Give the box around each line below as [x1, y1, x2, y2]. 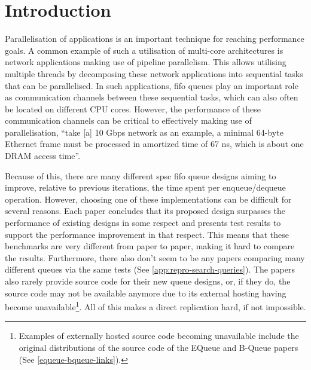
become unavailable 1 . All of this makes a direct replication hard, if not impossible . [5, 299, 306, 313]
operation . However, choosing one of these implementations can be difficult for [5, 192, 292, 205]
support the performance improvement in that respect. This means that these [5, 228, 289, 240]
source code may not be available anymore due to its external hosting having [5, 286, 286, 299]
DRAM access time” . [5, 149, 81, 162]
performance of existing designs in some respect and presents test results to [5, 216, 281, 229]
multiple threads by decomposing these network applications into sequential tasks [5, 67, 303, 79]
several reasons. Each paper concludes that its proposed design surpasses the [5, 204, 286, 217]
